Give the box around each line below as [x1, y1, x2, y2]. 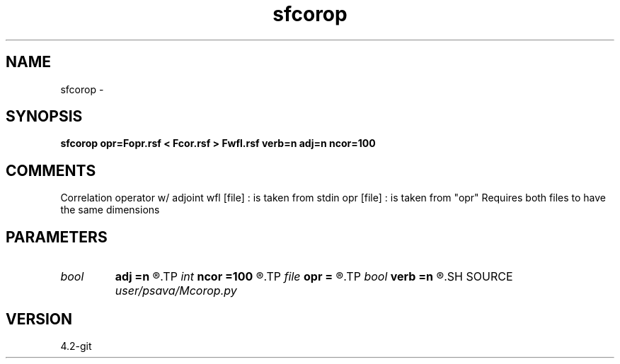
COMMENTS [6, 161, 96, 180]
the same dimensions [60, 204, 160, 216]
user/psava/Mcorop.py [115, 283, 237, 298]
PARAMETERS [6, 228, 108, 246]
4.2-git [60, 339, 92, 352]
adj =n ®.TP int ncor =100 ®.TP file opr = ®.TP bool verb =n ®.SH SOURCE [115, 269, 513, 284]
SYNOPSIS [6, 107, 83, 126]
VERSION [6, 310, 73, 328]
